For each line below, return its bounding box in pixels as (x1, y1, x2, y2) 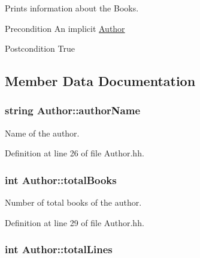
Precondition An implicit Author (5, 22, 125, 34)
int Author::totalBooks (5, 172, 117, 187)
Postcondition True (5, 42, 75, 55)
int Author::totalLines (5, 242, 113, 257)
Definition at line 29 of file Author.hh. (5, 216, 144, 229)
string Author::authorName (5, 103, 141, 118)
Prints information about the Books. (5, 2, 139, 14)
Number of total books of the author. (5, 196, 142, 209)
